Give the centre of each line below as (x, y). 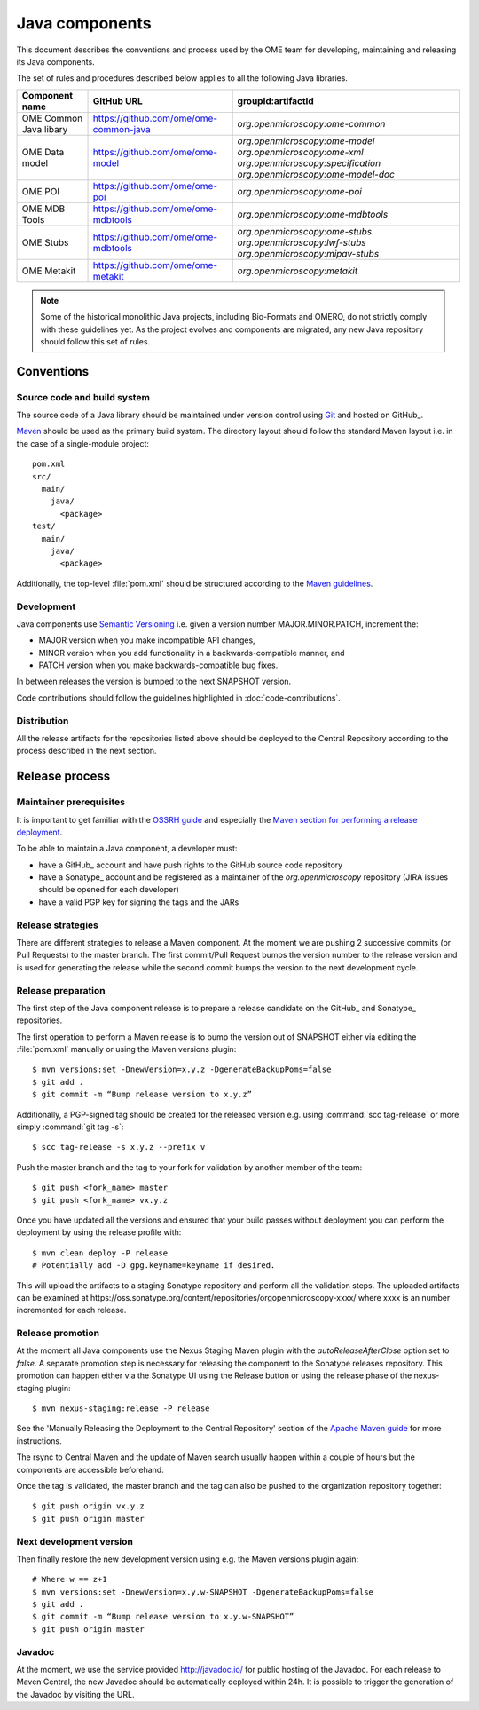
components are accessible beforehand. (90, 1469)
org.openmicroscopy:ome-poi (300, 191)
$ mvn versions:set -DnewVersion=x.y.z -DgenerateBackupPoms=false (182, 1069)
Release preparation (61, 990)
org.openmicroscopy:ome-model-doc (316, 174)
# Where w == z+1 (70, 1579)
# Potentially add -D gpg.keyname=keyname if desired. (154, 1266)
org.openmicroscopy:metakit (298, 271)
